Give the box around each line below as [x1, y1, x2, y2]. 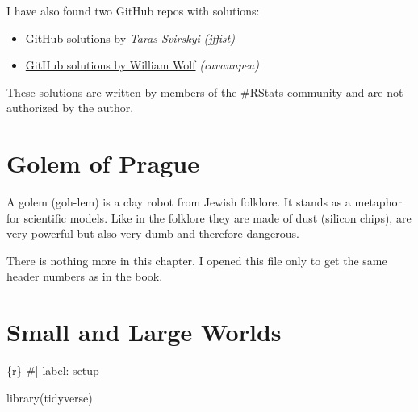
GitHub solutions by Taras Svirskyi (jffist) [25, 29, 235, 46]
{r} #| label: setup [6, 362, 99, 379]
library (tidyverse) [6, 389, 93, 406]
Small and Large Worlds [6, 315, 282, 348]
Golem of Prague [6, 147, 199, 180]
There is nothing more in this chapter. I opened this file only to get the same [6, 252, 387, 268]
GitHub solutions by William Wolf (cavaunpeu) [25, 56, 259, 73]
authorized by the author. [6, 99, 134, 116]
